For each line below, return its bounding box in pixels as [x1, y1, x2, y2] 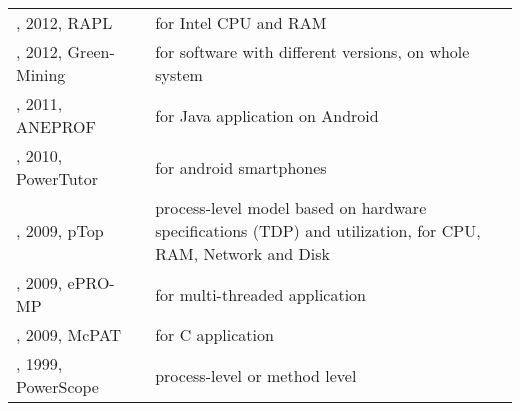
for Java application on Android [155, 103, 379, 127]
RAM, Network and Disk [155, 242, 331, 265]
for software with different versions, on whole [155, 40, 470, 63]
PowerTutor [16, 167, 99, 190]
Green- [67, 40, 115, 63]
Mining [16, 63, 66, 86]
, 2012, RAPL [16, 11, 113, 34]
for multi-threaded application [155, 282, 367, 306]
